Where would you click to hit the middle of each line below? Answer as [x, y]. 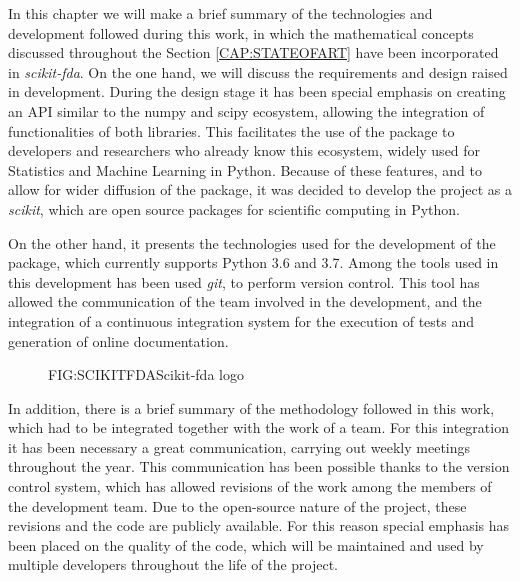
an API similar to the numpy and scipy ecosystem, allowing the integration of [246, 110]
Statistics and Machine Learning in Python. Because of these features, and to [245, 169]
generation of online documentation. [118, 340]
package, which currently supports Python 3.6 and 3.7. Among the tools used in [253, 262]
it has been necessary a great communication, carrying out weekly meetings [239, 446]
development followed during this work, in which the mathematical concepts [241, 32]
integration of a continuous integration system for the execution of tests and [241, 320]
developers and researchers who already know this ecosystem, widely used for [244, 150]
